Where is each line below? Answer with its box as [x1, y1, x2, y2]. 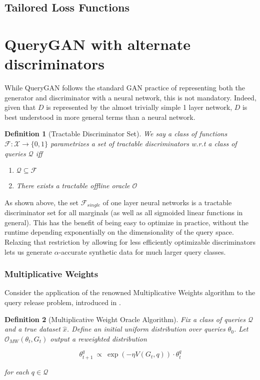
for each [4, 366, 29, 377]
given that [4, 102, 36, 112]
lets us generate [4, 246, 52, 257]
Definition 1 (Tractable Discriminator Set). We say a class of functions [4, 128, 227, 139]
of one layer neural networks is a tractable [102, 197, 232, 207]
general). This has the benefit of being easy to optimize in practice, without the [4, 217, 248, 227]
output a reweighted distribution [50, 333, 147, 344]
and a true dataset [4, 324, 60, 334]
